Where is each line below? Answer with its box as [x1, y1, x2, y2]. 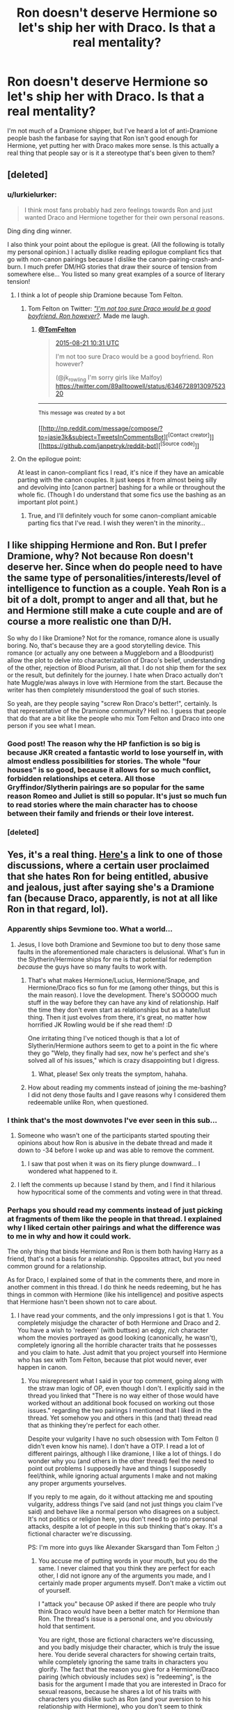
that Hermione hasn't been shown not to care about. [7, 1298, 157, 1306]
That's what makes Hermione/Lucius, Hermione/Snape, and [27, 976, 200, 984]
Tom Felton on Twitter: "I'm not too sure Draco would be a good [27, 304, 211, 312]
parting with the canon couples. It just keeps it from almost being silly [17, 476, 217, 484]
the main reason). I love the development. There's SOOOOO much [27, 990, 217, 999]
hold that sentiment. [38, 1622, 96, 1630]
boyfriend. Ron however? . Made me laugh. [27, 312, 150, 320]
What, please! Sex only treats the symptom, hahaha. [38, 1069, 188, 1078]
